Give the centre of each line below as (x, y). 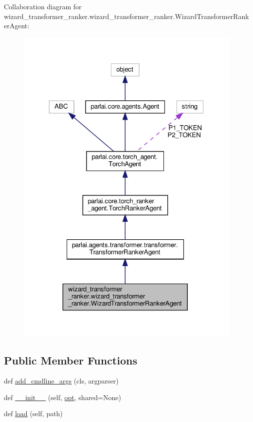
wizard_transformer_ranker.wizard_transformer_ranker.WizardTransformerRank (126, 16)
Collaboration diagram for (43, 6)
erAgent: (17, 26)
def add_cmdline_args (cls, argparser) (61, 381)
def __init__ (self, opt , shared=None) (63, 397)
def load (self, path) (33, 413)
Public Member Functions (71, 360)
